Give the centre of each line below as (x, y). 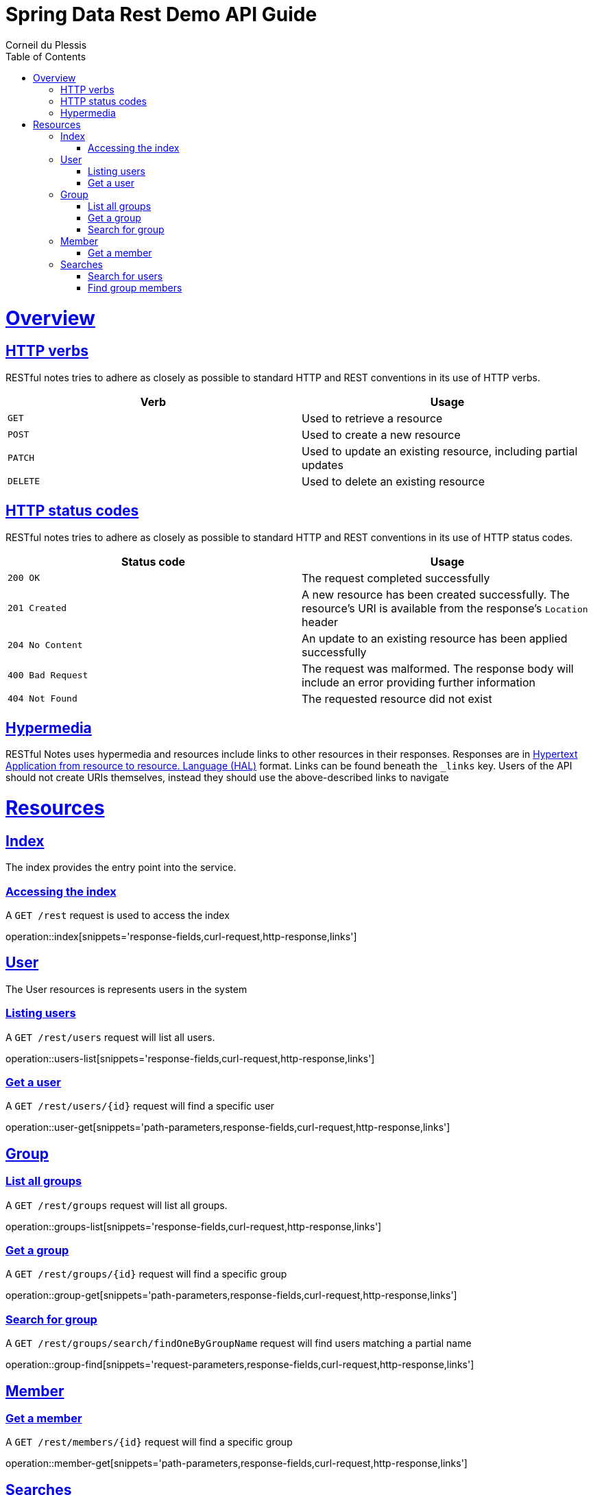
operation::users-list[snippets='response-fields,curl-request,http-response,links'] (190, 1058)
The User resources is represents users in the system (126, 989)
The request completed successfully (396, 578)
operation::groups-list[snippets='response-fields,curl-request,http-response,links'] (194, 1226)
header (320, 622)
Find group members (135, 287)
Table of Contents (46, 56)
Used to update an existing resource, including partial (440, 451)
